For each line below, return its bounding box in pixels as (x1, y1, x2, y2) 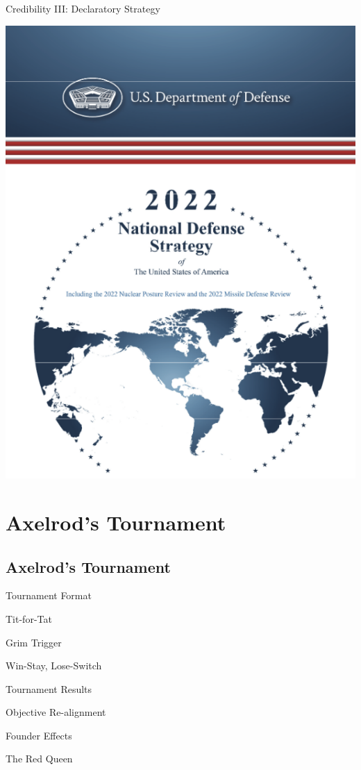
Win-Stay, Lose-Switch (6, 658, 102, 673)
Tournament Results (6, 681, 92, 696)
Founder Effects (6, 728, 72, 742)
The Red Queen (6, 751, 73, 766)
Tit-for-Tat (6, 611, 52, 626)
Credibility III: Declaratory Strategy (6, 1, 160, 15)
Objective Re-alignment (6, 705, 106, 719)
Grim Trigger (6, 635, 62, 649)
